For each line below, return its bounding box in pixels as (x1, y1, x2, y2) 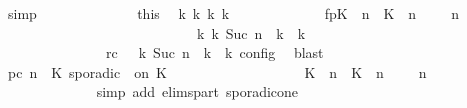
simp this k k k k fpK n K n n (7, 3, 459, 23)
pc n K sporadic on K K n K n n (7, 61, 427, 82)
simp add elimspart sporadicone (96, 81, 299, 102)
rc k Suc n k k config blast (105, 42, 324, 63)
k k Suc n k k (196, 22, 306, 43)
